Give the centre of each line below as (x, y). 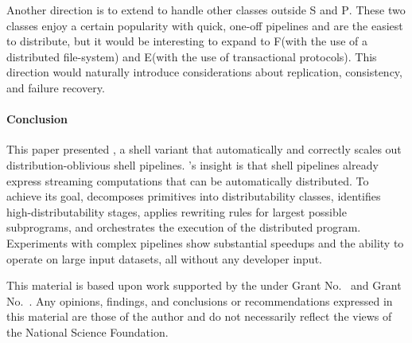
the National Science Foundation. (87, 331)
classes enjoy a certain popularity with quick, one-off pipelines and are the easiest (205, 25)
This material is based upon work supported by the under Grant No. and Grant (204, 285)
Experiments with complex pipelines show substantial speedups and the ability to (205, 242)
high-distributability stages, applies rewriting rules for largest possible (177, 211)
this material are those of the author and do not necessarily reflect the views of (199, 316)
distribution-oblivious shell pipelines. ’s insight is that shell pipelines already (192, 164)
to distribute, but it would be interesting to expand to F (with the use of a (187, 41)
